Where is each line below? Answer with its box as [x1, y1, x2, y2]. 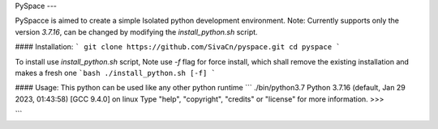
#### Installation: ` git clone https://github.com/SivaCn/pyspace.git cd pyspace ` [15, 42, 341, 52]
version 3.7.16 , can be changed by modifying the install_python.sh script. [15, 27, 259, 36]
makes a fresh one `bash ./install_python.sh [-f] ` [15, 68, 217, 77]
